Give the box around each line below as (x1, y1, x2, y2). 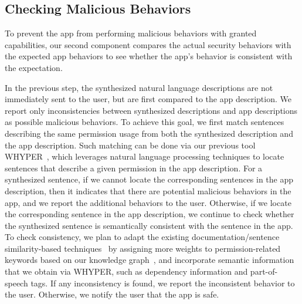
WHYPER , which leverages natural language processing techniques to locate (5, 150, 284, 163)
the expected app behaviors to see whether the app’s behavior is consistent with (5, 50, 293, 62)
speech (5, 276, 28, 289)
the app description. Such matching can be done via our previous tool (5, 139, 256, 151)
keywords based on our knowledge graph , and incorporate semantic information (5, 254, 294, 266)
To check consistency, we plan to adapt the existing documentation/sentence (5, 231, 280, 243)
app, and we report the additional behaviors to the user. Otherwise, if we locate (5, 196, 291, 208)
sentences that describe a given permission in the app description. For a (5, 161, 263, 174)
